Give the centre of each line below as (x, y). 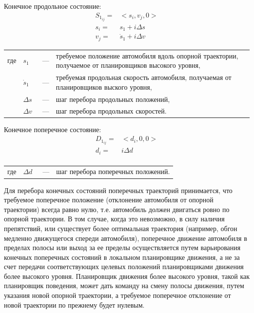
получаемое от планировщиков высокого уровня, (128, 65)
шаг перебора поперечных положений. (113, 171)
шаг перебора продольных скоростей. (111, 111)
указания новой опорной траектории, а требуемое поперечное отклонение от (117, 295)
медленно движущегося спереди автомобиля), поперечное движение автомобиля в (126, 238)
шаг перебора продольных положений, (113, 99)
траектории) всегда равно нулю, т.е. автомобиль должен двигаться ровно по (117, 209)
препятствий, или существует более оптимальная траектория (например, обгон (121, 228)
